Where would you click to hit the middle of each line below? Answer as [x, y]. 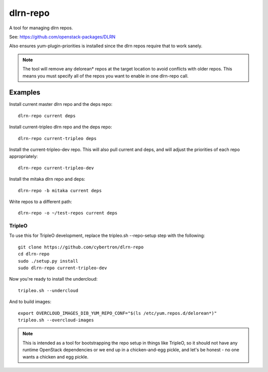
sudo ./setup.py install [48, 261]
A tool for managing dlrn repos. [41, 28]
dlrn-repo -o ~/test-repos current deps [68, 213]
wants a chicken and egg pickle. [56, 357]
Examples [25, 93]
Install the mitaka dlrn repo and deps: [47, 179]
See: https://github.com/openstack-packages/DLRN [62, 37]
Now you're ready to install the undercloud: [53, 279]
